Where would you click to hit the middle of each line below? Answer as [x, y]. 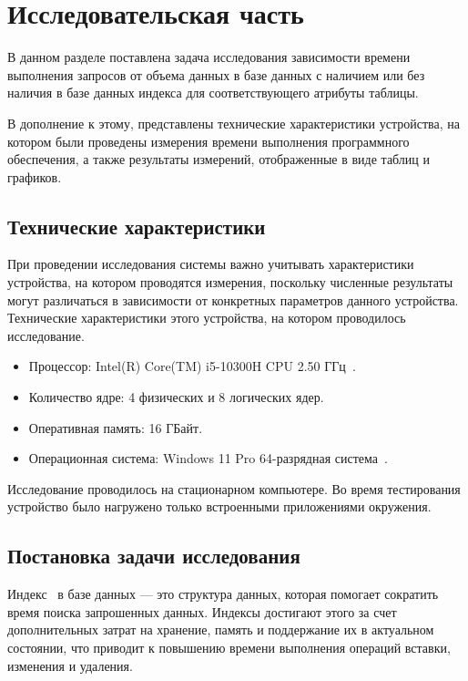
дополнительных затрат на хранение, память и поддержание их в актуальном [221, 629]
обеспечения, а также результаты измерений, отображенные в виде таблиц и [219, 159]
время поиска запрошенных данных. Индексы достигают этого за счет [202, 611]
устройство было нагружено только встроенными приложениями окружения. [219, 506]
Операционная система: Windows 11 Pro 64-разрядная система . [208, 458]
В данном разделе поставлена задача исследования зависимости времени [209, 57]
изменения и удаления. [70, 665]
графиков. [35, 176]
